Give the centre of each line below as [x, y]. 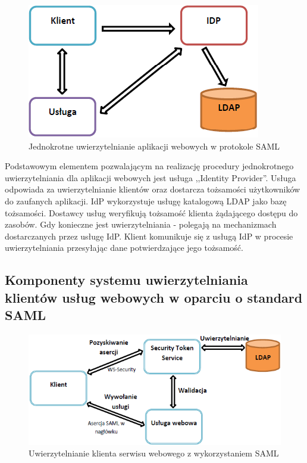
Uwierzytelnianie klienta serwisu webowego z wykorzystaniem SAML [154, 453]
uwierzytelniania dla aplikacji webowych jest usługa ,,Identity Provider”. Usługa [151, 177]
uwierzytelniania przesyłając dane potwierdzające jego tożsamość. [124, 248]
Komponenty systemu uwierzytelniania [126, 280]
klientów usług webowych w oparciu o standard [154, 297]
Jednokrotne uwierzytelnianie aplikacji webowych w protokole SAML [154, 146]
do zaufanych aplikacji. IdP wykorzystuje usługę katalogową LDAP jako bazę [146, 201]
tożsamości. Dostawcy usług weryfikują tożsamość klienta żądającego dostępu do [151, 212]
